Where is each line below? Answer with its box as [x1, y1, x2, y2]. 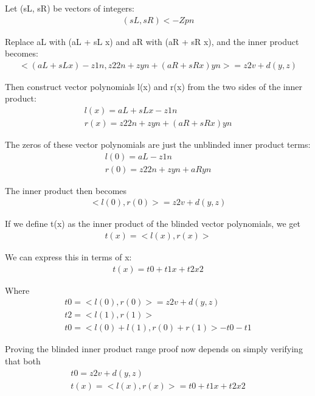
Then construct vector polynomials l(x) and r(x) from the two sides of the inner [5, 80, 302, 92]
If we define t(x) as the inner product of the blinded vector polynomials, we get [5, 217, 300, 230]
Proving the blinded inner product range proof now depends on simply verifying [5, 342, 303, 355]
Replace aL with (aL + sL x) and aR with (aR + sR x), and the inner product [5, 35, 299, 47]
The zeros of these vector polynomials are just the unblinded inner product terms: [5, 138, 311, 151]
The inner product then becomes [5, 184, 127, 196]
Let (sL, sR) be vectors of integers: [5, 2, 134, 14]
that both [5, 354, 41, 367]
